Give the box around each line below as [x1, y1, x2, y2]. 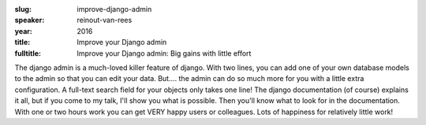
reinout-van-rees [77, 16, 133, 25]
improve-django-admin [77, 5, 152, 13]
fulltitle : [14, 48, 41, 58]
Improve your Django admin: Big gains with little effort [77, 48, 252, 58]
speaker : [14, 16, 45, 25]
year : [14, 26, 33, 35]
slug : [14, 5, 32, 13]
